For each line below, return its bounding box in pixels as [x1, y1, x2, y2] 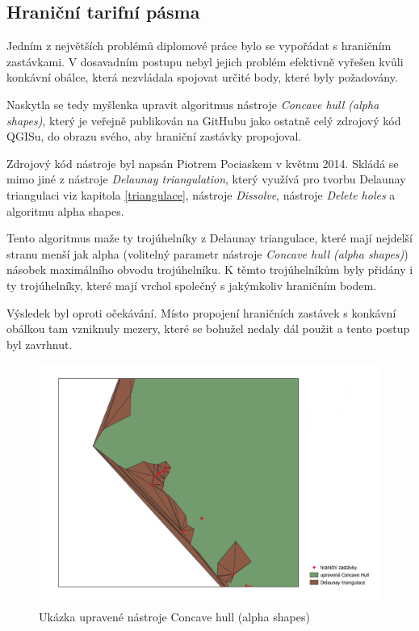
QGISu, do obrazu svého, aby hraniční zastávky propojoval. [6, 128, 302, 145]
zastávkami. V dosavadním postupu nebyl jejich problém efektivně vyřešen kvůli [6, 53, 404, 69]
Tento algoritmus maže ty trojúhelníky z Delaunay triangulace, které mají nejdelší [6, 229, 413, 246]
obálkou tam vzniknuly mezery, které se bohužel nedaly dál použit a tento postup [6, 320, 410, 337]
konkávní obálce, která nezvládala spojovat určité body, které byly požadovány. [6, 69, 398, 86]
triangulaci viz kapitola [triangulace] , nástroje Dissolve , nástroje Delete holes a [6, 186, 396, 203]
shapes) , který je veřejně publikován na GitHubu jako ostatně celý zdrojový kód [6, 111, 401, 128]
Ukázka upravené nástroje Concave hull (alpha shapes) [39, 608, 310, 625]
